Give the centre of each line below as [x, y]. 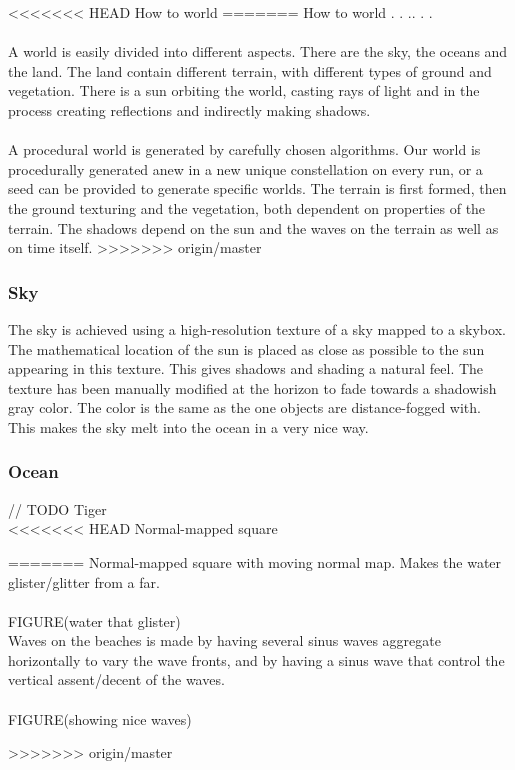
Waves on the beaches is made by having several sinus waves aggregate [224, 640]
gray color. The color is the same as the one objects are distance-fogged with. [244, 407]
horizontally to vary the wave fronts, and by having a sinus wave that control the [256, 659]
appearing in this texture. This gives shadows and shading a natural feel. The [246, 368]
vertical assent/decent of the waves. [116, 679]
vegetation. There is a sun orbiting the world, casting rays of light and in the [244, 90]
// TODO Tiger [57, 508]
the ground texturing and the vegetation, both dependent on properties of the [247, 207]
